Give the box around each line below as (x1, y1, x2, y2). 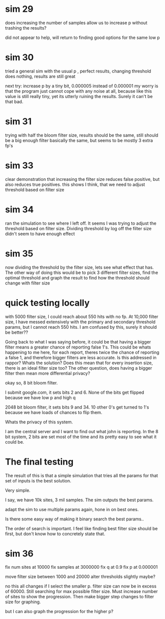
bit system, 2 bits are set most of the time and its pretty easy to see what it (5, 434, 157, 440)
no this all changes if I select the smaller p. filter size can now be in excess (5, 583, 157, 589)
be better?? (5, 329, 29, 335)
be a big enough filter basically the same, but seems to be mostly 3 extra (5, 137, 153, 143)
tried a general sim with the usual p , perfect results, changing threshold (5, 68, 151, 74)
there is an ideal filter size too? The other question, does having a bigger (5, 365, 152, 371)
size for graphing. (5, 599, 41, 605)
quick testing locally (5, 297, 90, 309)
